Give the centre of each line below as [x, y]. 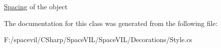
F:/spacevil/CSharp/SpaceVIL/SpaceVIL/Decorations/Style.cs [98, 39]
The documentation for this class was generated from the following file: [111, 23]
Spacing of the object [36, 6]
